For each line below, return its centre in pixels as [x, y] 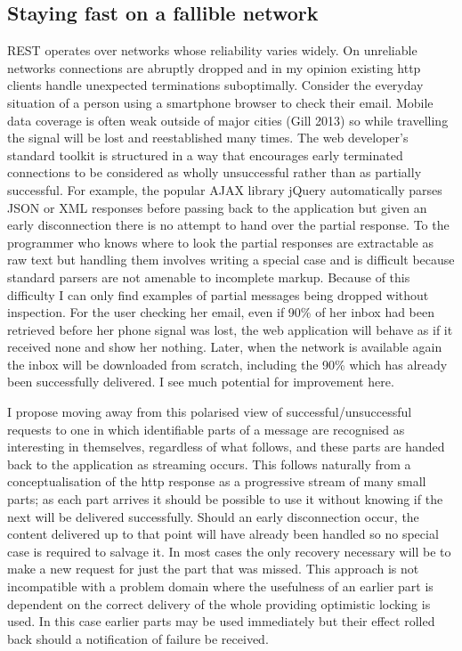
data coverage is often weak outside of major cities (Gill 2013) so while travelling [228, 120]
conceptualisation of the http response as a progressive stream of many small [217, 481]
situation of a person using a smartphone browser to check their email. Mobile [220, 102]
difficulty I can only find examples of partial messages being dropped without [218, 294]
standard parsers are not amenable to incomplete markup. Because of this [209, 277]
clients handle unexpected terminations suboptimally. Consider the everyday [215, 85]
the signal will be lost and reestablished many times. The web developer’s [208, 138]
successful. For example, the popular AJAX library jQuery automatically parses [225, 189]
